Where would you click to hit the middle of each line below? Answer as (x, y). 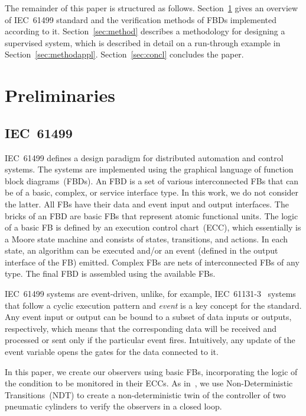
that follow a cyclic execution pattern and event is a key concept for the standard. (153, 305)
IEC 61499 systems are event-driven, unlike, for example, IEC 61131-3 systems (150, 294)
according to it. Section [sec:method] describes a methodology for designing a (145, 31)
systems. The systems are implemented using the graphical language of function (149, 169)
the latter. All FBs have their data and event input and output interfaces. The (147, 204)
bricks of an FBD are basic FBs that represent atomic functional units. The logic (152, 215)
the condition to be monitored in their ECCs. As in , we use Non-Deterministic (149, 383)
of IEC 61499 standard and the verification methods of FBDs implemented (141, 19)
